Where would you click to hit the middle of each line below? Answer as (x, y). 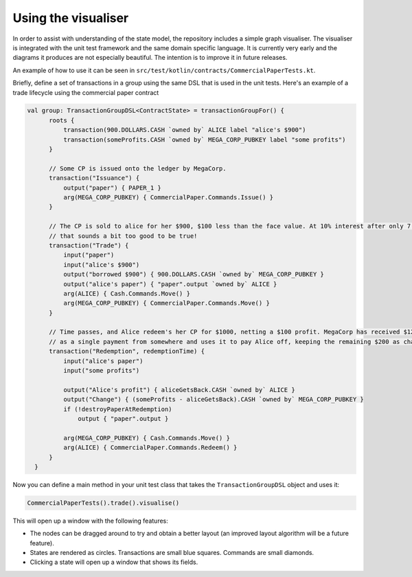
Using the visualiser (71, 18)
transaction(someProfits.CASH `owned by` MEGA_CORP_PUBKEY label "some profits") (204, 140)
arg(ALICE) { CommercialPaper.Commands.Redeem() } (150, 448)
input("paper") (89, 255)
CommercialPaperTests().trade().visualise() (103, 503)
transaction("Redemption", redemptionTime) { (127, 351)
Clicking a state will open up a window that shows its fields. (114, 562)
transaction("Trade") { (89, 245)
